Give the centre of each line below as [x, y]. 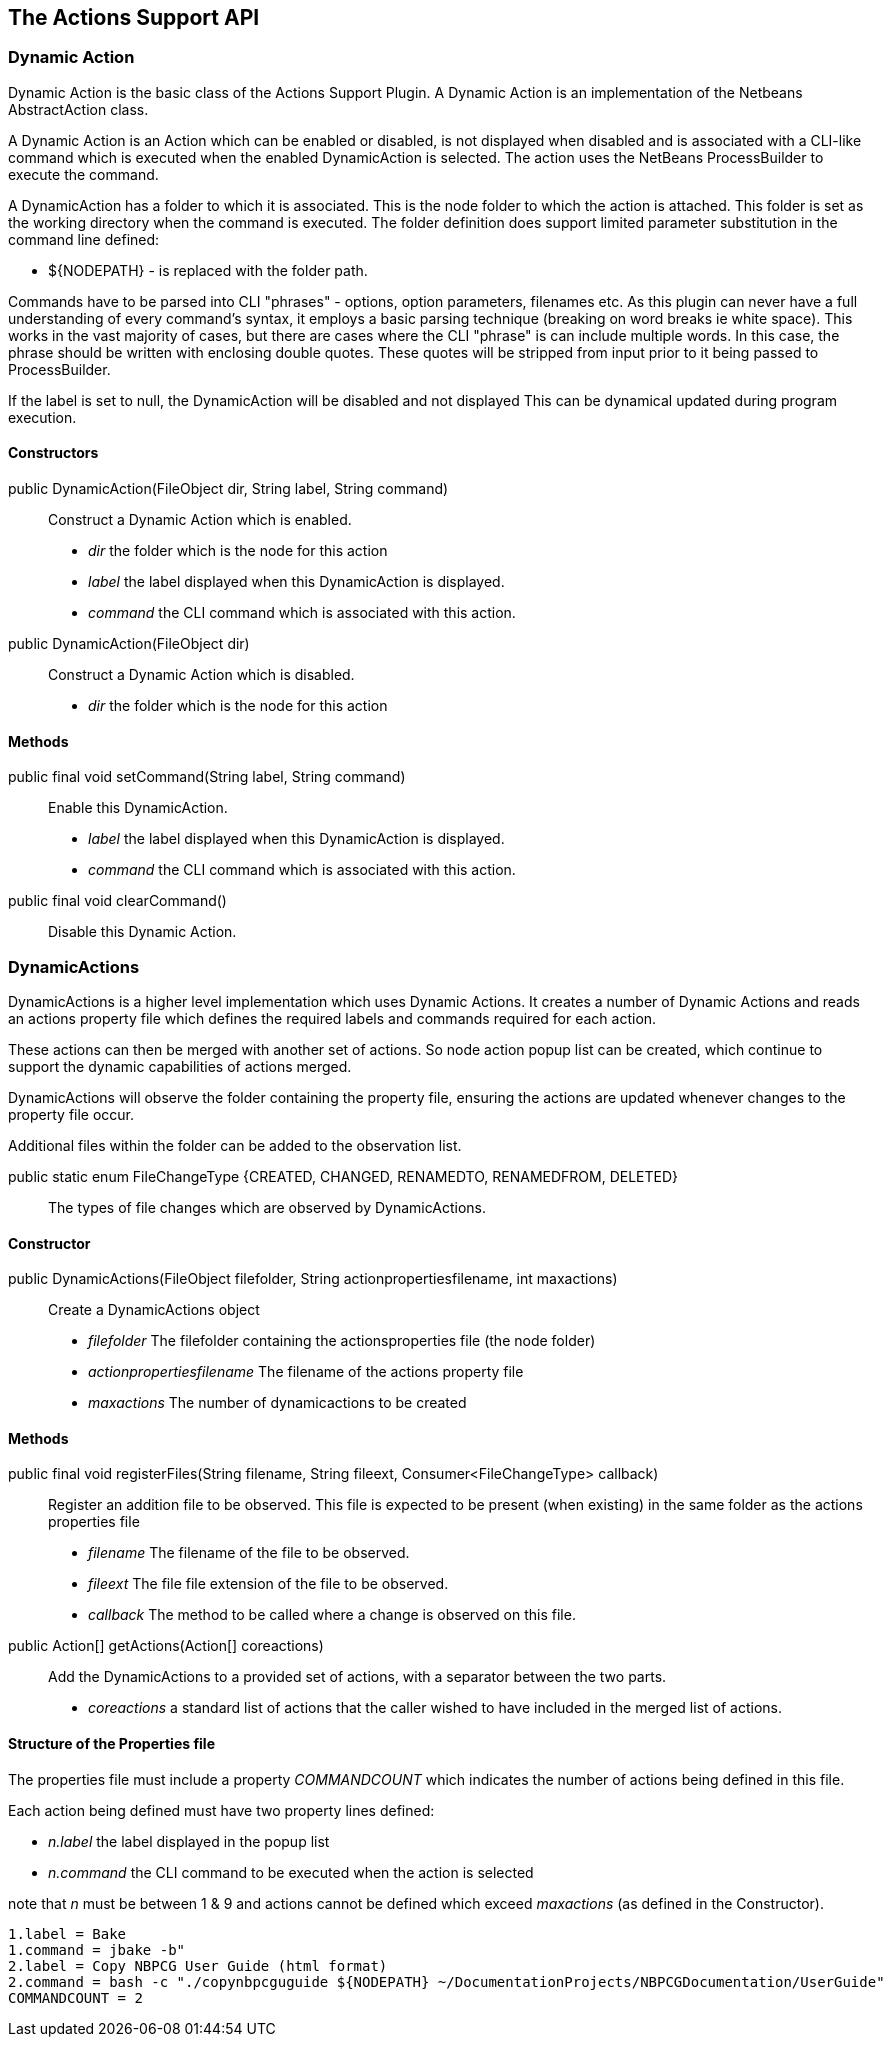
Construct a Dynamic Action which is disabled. [201, 675]
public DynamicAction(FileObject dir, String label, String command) [228, 489]
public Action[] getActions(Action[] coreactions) [166, 1646]
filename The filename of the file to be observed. [249, 1553]
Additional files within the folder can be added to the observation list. [235, 1145]
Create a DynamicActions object [154, 1310]
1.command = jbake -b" [97, 1949]
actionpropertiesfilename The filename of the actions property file [306, 1372]
